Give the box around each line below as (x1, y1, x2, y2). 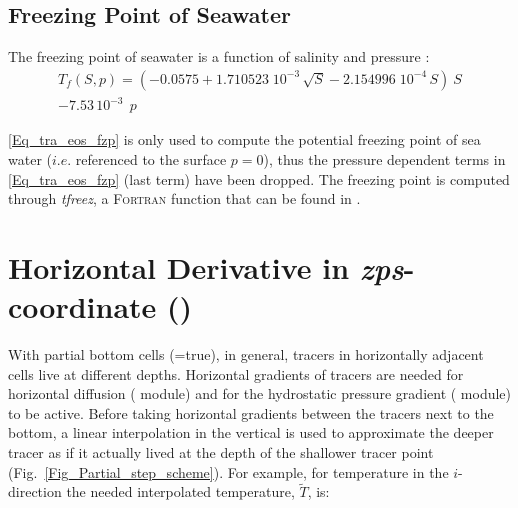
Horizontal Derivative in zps (8, 246, 404, 288)
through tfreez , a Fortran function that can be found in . (8, 188, 361, 209)
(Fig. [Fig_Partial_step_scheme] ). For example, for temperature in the (8, 461, 449, 482)
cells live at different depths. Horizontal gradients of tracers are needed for (8, 363, 464, 384)
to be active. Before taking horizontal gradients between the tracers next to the (8, 402, 494, 423)
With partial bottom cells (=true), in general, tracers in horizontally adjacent (8, 344, 484, 365)
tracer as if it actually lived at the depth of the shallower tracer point (8, 442, 434, 463)
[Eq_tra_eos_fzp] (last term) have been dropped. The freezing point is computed (8, 168, 510, 189)
